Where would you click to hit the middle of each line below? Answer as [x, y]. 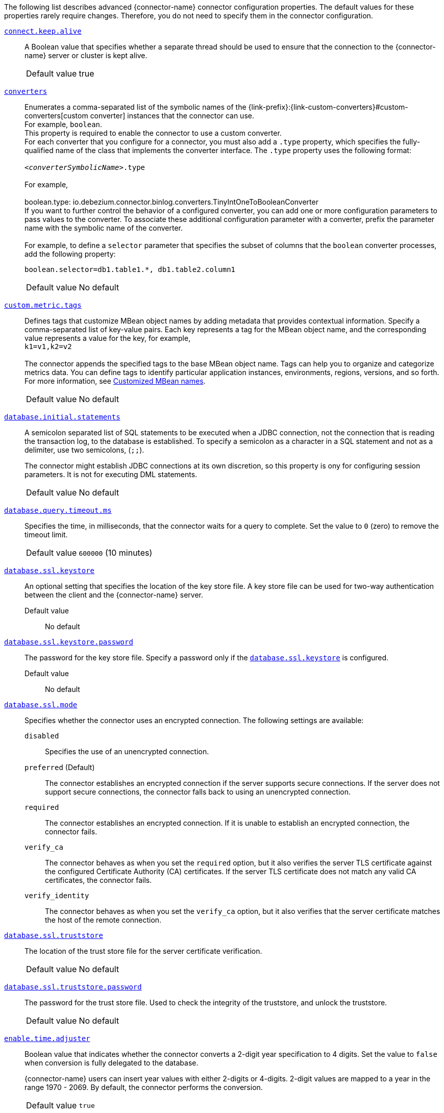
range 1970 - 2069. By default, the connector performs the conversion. [144, 1087]
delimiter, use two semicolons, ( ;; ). [84, 450]
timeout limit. [46, 535]
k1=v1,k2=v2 [48, 347]
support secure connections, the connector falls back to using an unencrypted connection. [198, 792]
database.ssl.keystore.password [69, 642]
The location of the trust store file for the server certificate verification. [143, 951]
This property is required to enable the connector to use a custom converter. [153, 133]
